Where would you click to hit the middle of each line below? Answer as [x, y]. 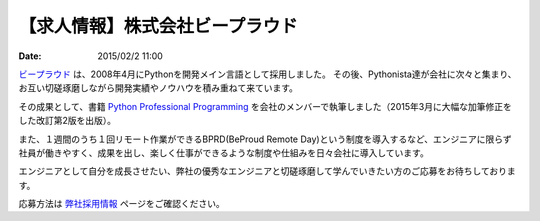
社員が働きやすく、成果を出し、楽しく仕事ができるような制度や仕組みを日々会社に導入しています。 [223, 152]
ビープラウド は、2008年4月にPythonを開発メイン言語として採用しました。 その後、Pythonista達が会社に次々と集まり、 [267, 74]
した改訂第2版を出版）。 [67, 121]
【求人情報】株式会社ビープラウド [158, 26]
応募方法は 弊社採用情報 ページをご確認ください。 [121, 204]
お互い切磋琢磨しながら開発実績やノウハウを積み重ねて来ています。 [158, 88]
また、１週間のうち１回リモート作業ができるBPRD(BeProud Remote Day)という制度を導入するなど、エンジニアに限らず [265, 139]
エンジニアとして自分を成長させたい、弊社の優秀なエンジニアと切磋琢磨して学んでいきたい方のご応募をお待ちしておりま [267, 171]
